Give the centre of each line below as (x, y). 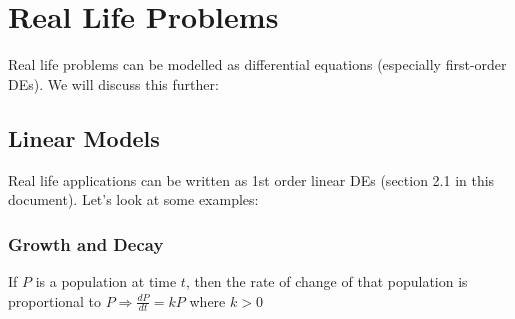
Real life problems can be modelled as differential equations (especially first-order (257, 64)
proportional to (55, 300)
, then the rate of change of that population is (326, 280)
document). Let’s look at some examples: (133, 199)
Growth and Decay (86, 243)
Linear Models (84, 137)
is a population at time (106, 280)
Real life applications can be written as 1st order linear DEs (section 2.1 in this (251, 179)
